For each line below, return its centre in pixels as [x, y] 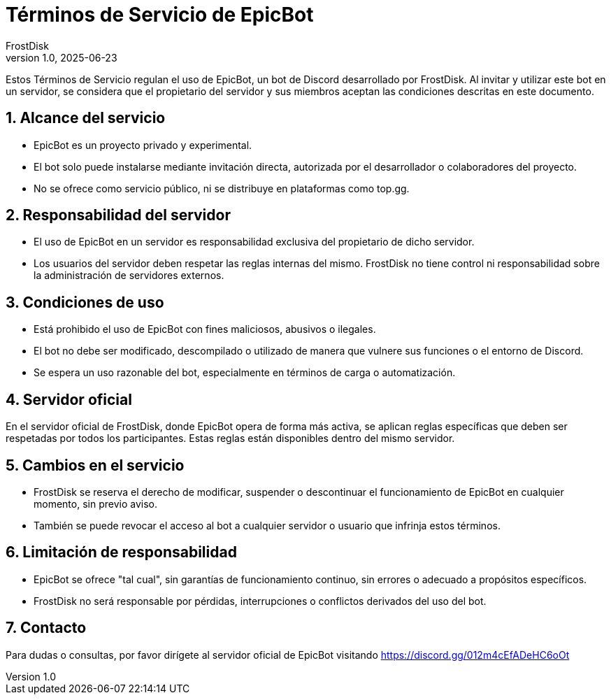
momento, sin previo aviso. [95, 503]
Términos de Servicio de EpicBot [160, 15]
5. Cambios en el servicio [95, 465]
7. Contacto [46, 628]
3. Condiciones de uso [85, 302]
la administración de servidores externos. [129, 276]
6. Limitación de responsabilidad [121, 552]
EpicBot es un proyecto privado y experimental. [143, 145]
